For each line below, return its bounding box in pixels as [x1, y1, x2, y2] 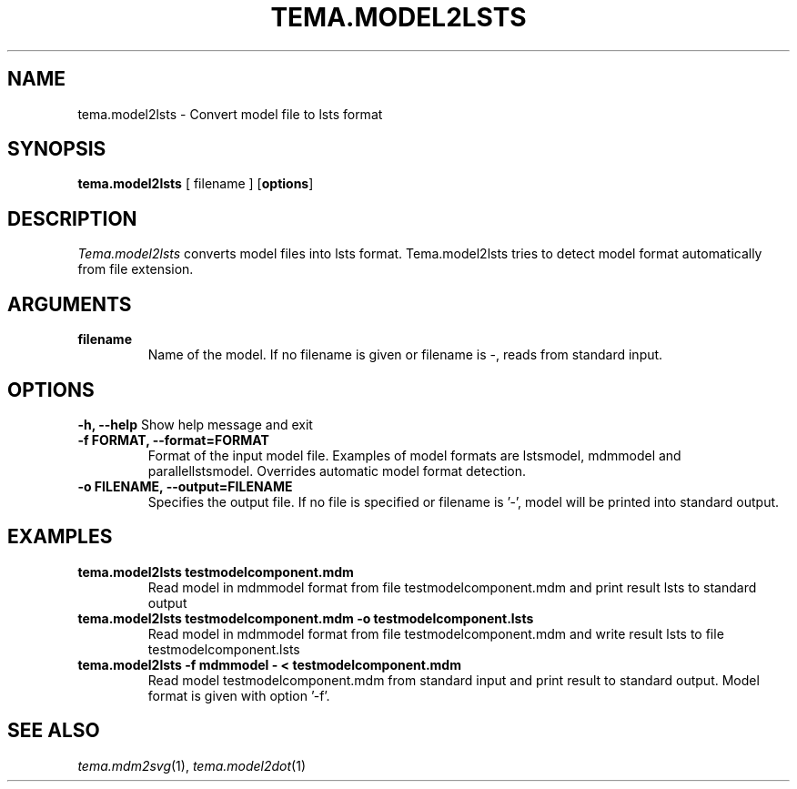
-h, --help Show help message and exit [77, 416, 313, 432]
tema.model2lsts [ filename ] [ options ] [77, 176, 314, 192]
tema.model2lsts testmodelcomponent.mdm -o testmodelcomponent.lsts [77, 610, 534, 626]
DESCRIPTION [7, 207, 137, 230]
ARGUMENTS [7, 292, 132, 316]
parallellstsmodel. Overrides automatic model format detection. [147, 462, 527, 479]
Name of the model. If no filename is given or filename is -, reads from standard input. [147, 347, 663, 363]
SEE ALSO [7, 719, 100, 743]
